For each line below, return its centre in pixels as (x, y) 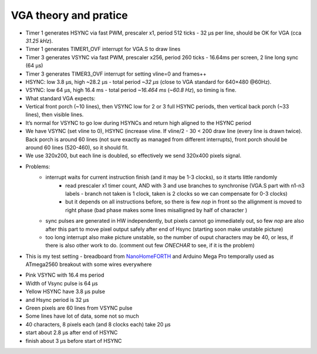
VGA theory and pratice (70, 15)
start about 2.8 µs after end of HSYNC (72, 333)
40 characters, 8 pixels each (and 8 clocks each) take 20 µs (98, 324)
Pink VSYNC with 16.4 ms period (65, 275)
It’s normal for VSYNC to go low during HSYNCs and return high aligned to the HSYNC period (139, 122)
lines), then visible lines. (55, 115)
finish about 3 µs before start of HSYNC (74, 341)
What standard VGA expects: (60, 98)
